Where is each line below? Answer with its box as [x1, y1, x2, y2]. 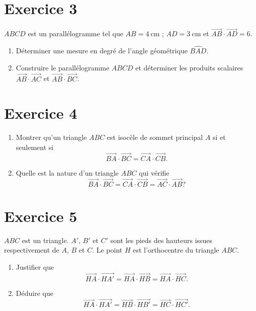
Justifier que [16, 261, 54, 272]
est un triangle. [22, 235, 69, 245]
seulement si [16, 141, 54, 152]
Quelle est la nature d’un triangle [16, 167, 119, 178]
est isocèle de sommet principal [107, 132, 203, 142]
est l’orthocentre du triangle [133, 245, 219, 255]
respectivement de [4, 245, 59, 255]
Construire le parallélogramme [16, 62, 110, 72]
